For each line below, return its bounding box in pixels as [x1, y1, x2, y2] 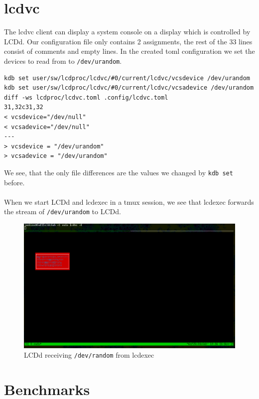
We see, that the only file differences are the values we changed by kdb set [4, 167, 233, 177]
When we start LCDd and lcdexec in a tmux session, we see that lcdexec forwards [4, 196, 254, 207]
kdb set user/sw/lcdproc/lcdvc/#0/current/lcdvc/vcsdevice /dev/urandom [4, 74, 250, 82]
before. [4, 177, 25, 187]
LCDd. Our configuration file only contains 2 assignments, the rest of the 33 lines [4, 36, 253, 46]
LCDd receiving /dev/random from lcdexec [24, 350, 154, 360]
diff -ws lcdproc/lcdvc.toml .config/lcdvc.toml [4, 94, 168, 101]
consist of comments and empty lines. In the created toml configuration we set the [4, 46, 255, 56]
